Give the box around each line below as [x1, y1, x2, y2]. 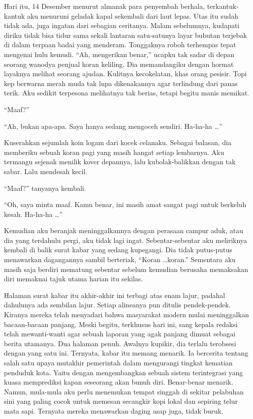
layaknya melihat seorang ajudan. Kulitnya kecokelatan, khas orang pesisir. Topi [4, 68, 247, 79]
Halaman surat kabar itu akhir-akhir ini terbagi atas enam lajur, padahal [4, 290, 225, 300]
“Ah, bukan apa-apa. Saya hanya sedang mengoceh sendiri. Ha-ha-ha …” [4, 120, 222, 131]
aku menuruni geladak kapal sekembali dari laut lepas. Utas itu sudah [27, 10, 239, 21]
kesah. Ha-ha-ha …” [4, 209, 63, 219]
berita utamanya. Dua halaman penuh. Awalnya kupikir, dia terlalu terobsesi [4, 338, 236, 348]
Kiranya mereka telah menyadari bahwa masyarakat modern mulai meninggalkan [4, 309, 249, 320]
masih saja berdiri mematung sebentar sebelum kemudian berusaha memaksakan [4, 264, 249, 274]
